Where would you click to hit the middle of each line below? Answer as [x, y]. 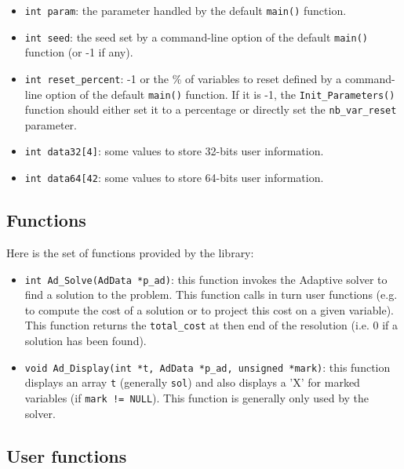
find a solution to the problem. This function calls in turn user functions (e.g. [211, 294]
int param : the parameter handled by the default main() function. [186, 10]
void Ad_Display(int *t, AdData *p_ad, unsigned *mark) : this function [207, 367]
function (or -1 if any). [79, 52]
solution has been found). [86, 341]
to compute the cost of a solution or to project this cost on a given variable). [209, 309]
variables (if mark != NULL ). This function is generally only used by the [197, 397]
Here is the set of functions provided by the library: [130, 252]
